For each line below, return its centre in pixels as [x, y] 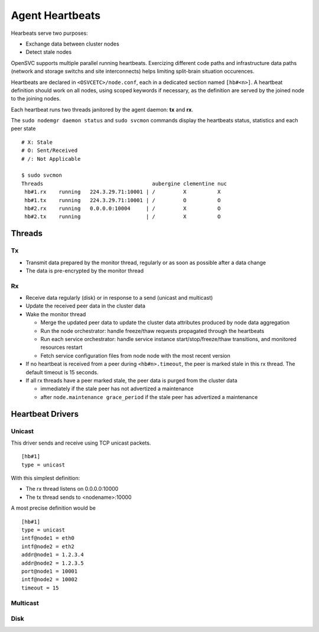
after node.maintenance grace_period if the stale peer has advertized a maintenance [149, 397]
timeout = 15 [40, 588]
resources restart [61, 347]
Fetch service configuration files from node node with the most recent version [135, 355]
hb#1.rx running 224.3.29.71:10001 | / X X [123, 192]
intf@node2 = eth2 [48, 546]
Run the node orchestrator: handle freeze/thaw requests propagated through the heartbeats [152, 330]
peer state [23, 129]
